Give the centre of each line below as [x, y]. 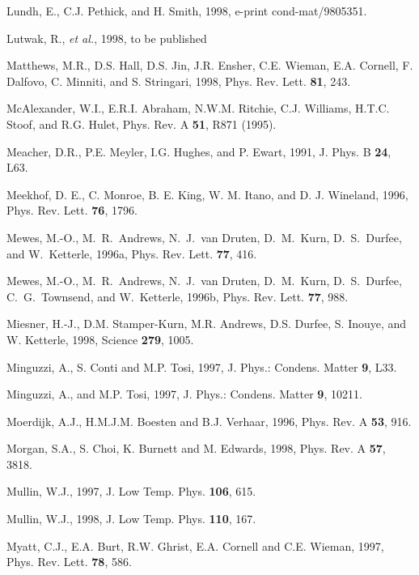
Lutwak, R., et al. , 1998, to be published [107, 38]
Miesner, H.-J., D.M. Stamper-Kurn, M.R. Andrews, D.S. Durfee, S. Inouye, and [207, 324]
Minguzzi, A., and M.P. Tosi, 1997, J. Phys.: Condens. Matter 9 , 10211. [184, 394]
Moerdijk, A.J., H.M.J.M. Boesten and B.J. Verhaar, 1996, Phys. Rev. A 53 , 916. [209, 421]
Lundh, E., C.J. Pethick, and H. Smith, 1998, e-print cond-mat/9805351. [187, 11]
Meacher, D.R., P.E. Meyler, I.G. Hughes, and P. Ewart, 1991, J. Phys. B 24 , [199, 151]
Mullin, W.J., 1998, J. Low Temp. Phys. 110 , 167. [131, 519]
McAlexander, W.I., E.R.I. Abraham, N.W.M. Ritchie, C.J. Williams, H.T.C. [198, 108]
